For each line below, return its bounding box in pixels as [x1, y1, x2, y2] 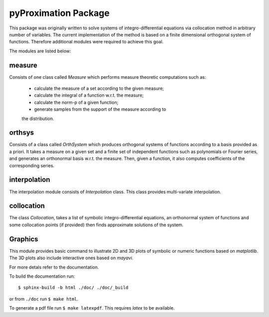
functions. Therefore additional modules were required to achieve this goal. [9, 39, 164, 45]
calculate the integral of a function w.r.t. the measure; [34, 92, 144, 98]
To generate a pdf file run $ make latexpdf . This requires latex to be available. [9, 305, 175, 311]
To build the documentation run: [9, 273, 75, 279]
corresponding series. [9, 162, 55, 168]
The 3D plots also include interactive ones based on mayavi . [9, 255, 134, 261]
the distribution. [21, 115, 54, 122]
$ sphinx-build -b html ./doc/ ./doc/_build [18, 285, 129, 291]
